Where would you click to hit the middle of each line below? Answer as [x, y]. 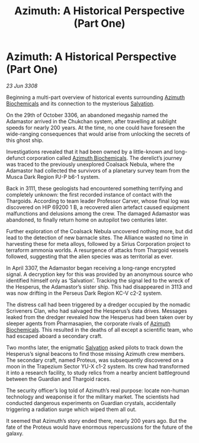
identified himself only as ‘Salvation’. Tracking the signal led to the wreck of [98, 280]
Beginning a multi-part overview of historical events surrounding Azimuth [96, 97]
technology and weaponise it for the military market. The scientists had [93, 397]
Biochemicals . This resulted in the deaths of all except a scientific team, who [99, 329]
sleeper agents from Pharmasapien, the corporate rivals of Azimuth [88, 323]
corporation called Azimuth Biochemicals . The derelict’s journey [104, 158]
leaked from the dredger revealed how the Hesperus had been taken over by [100, 317]
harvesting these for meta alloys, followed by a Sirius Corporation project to [98, 243]
